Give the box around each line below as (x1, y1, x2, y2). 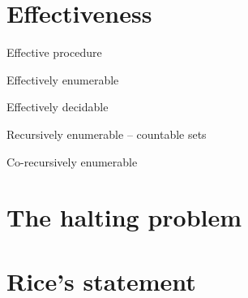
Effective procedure (6, 44, 102, 61)
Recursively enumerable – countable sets (6, 125, 207, 142)
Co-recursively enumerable (6, 153, 138, 170)
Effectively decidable (6, 98, 109, 115)
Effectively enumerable (6, 71, 119, 88)
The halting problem (6, 201, 242, 234)
